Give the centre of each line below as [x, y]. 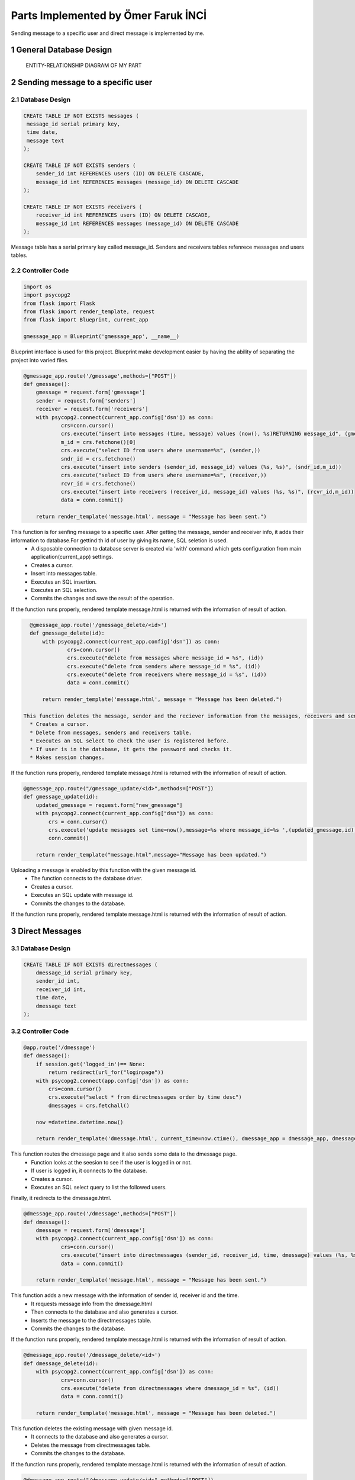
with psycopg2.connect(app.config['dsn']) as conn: [112, 1081]
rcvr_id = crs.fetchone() [98, 483]
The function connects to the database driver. [87, 879]
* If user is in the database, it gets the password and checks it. [131, 749]
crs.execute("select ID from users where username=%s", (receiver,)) [164, 475]
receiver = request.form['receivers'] [92, 409]
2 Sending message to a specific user [82, 82]
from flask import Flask [59, 303]
